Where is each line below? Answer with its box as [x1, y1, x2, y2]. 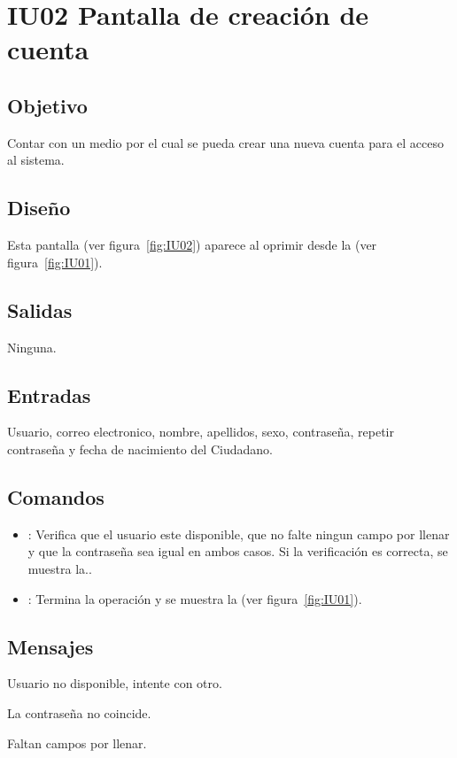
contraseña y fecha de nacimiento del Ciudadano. [7, 439, 273, 458]
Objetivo [7, 91, 88, 119]
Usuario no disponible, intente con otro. [7, 674, 222, 692]
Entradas [7, 381, 91, 408]
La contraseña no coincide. [7, 703, 151, 722]
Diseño [7, 194, 71, 221]
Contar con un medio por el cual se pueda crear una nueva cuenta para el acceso [7, 133, 445, 151]
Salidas [7, 296, 73, 323]
